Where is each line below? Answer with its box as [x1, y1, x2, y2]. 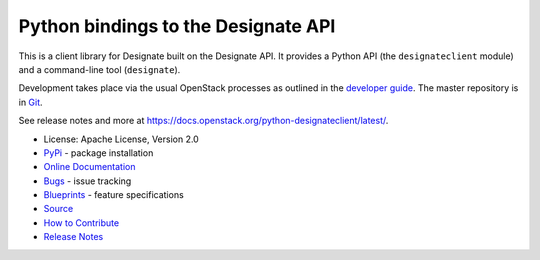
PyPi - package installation [43, 146, 154, 159]
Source [43, 203, 74, 215]
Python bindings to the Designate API [18, 15, 336, 37]
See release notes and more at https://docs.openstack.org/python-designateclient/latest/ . [18, 115, 389, 127]
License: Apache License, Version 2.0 [43, 133, 199, 145]
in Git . [18, 96, 44, 108]
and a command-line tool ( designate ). [18, 63, 181, 75]
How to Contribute [43, 216, 120, 229]
